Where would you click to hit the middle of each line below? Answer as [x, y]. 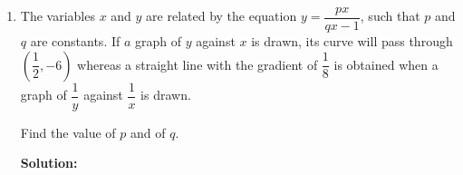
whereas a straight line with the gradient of [198, 64]
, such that [390, 16]
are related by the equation [222, 16]
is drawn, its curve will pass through [352, 41]
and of [148, 132]
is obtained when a [386, 64]
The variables [58, 16]
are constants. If [75, 41]
